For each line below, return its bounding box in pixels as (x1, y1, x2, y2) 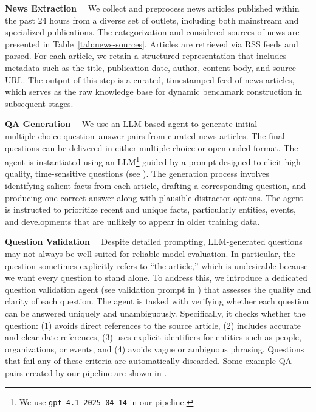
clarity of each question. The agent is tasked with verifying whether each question (5, 295, 309, 307)
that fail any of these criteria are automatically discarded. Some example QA (5, 354, 292, 367)
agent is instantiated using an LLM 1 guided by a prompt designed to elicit (5, 154, 282, 168)
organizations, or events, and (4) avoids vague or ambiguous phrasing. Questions (5, 342, 304, 355)
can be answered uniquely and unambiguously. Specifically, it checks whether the (5, 306, 306, 319)
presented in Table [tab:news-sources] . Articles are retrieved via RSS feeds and (5, 37, 298, 50)
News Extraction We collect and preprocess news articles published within (5, 2, 300, 14)
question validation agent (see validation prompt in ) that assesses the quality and (5, 283, 311, 295)
